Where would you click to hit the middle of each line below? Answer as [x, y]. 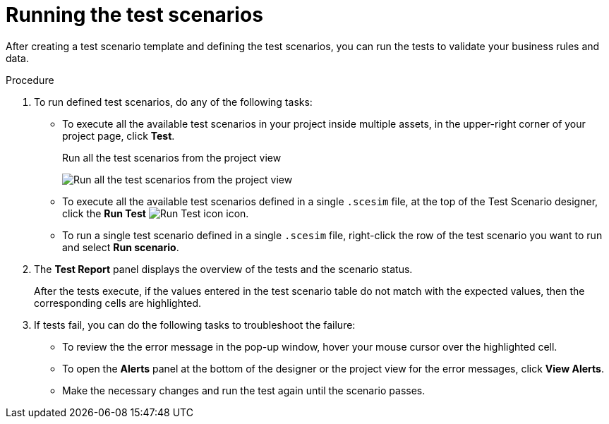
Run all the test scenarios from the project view [172, 157]
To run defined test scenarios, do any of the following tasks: [173, 102]
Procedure [30, 80]
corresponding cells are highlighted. [118, 303]
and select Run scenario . [121, 247]
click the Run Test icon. [156, 213]
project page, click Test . [119, 135]
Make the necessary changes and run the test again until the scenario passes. [244, 390]
